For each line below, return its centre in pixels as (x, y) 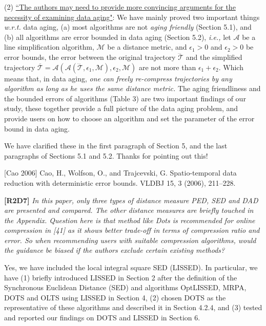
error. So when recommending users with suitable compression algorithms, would (130, 240)
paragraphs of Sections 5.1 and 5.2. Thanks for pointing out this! (106, 155)
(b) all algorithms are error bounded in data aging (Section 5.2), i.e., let (118, 37)
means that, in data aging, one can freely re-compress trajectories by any (118, 78)
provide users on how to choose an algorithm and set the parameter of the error (129, 118)
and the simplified (214, 57)
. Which (231, 67)
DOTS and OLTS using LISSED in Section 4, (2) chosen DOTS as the (115, 297)
